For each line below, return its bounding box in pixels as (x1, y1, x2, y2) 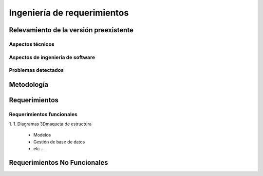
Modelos (33, 132, 51, 138)
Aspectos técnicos (9, 40, 55, 47)
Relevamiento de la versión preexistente (9, 26, 134, 34)
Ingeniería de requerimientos (9, 7, 129, 18)
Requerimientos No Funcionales (9, 158, 108, 167)
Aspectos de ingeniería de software (9, 54, 95, 60)
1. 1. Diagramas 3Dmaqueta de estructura (9, 121, 92, 127)
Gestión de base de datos (33, 139, 85, 145)
